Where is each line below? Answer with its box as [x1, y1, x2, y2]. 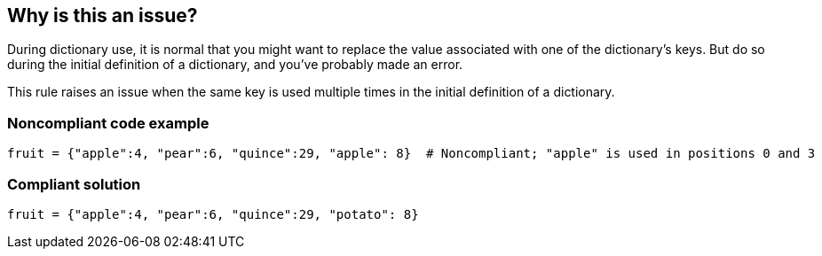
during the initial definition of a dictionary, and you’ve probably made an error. [7, 57, 463, 73]
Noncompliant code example [7, 113, 209, 132]
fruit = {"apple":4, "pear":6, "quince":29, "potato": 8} [7, 206, 419, 221]
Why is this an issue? [7, 4, 198, 27]
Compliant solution [7, 175, 141, 193]
